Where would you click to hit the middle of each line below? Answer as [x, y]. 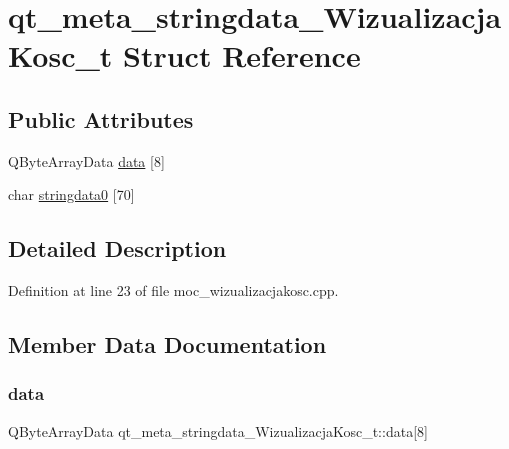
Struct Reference [242, 55]
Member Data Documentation [167, 344]
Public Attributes [101, 118]
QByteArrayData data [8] [86, 160]
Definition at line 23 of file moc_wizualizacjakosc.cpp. [173, 290]
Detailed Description [117, 248]
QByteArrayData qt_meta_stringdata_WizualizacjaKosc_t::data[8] [218, 430]
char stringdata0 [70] [71, 194]
